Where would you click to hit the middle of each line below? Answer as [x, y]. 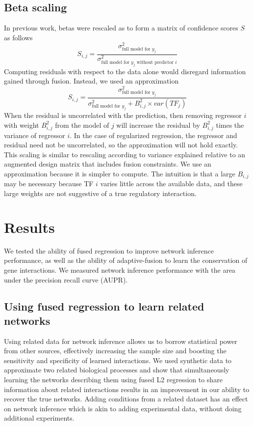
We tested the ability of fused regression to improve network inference [109, 250]
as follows [18, 37]
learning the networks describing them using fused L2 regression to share [113, 380]
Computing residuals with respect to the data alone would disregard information [125, 71]
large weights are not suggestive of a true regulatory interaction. [100, 193]
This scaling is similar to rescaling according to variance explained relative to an [125, 154]
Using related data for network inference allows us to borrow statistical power [121, 341]
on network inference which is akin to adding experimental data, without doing [123, 408]
